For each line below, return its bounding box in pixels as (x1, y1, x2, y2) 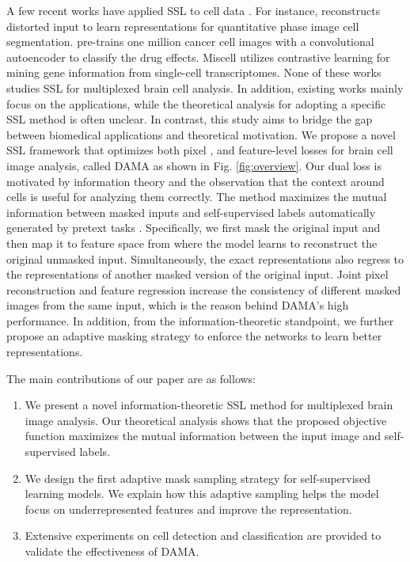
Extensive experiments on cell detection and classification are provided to (25, 527, 382, 544)
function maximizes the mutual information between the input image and (25, 427, 382, 444)
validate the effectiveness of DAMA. (25, 543, 199, 559)
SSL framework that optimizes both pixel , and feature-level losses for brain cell (6, 142, 393, 158)
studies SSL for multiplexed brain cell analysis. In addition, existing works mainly (6, 79, 404, 96)
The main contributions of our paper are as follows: (6, 370, 256, 386)
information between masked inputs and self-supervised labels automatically (6, 203, 376, 220)
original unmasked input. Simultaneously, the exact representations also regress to (6, 250, 404, 267)
